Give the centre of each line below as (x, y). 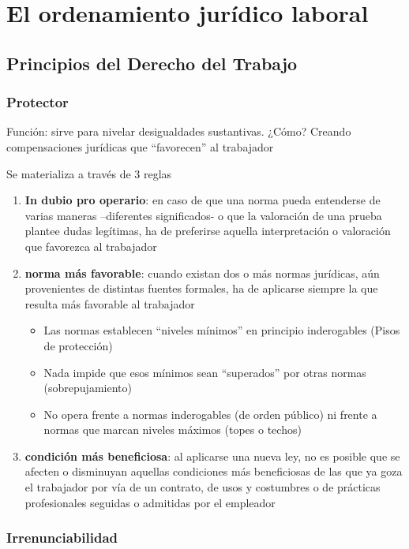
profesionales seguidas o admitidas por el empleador (150, 502)
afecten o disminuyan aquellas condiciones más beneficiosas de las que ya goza (214, 471)
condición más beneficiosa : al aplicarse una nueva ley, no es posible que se (212, 456)
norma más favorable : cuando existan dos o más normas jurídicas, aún (202, 273)
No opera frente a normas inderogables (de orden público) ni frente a (210, 414)
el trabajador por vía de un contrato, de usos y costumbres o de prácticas (203, 487)
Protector (38, 102)
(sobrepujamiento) (88, 388)
